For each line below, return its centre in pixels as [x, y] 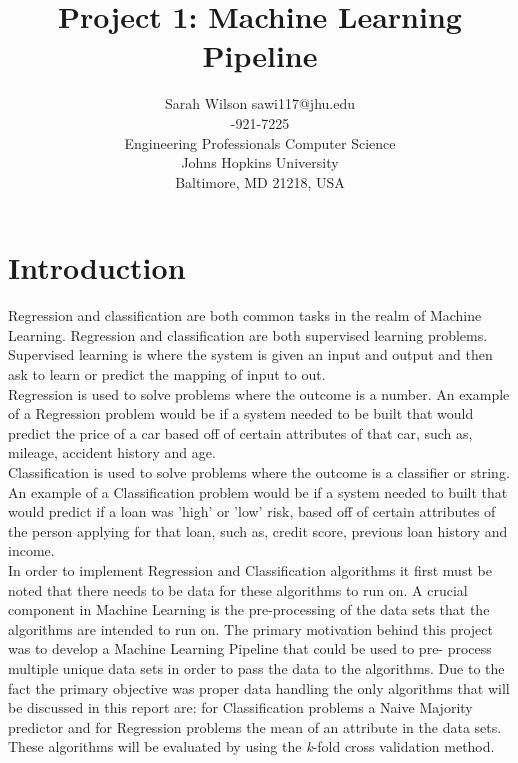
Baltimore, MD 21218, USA [260, 181]
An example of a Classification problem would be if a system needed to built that [258, 491]
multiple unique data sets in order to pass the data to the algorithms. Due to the [256, 667]
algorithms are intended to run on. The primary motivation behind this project [251, 628]
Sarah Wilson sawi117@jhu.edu [259, 103]
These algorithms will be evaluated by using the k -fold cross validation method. [251, 746]
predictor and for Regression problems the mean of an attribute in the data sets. [255, 726]
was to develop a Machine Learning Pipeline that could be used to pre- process [250, 648]
